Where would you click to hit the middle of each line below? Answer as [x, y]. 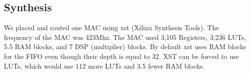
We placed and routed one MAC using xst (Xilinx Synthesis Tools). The [112, 28]
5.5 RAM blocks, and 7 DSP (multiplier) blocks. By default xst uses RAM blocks [125, 46]
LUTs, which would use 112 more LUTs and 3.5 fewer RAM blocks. [104, 65]
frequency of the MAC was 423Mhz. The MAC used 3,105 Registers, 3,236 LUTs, [125, 37]
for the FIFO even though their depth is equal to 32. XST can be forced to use [122, 56]
